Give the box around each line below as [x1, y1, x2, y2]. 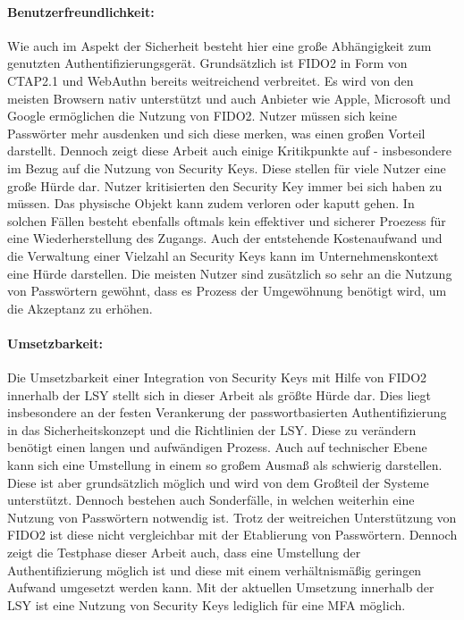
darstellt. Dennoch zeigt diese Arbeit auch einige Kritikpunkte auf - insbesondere [7, 141, 451, 160]
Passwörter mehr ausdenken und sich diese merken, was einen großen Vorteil [7, 123, 426, 142]
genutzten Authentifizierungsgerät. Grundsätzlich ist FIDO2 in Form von [7, 54, 408, 72]
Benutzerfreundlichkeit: [7, 2, 155, 21]
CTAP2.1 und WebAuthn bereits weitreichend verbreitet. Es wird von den [7, 71, 414, 89]
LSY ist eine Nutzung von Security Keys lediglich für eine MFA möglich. [7, 595, 406, 614]
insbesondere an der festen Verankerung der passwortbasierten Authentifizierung [7, 403, 447, 422]
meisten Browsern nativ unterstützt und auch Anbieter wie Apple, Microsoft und [7, 88, 451, 107]
